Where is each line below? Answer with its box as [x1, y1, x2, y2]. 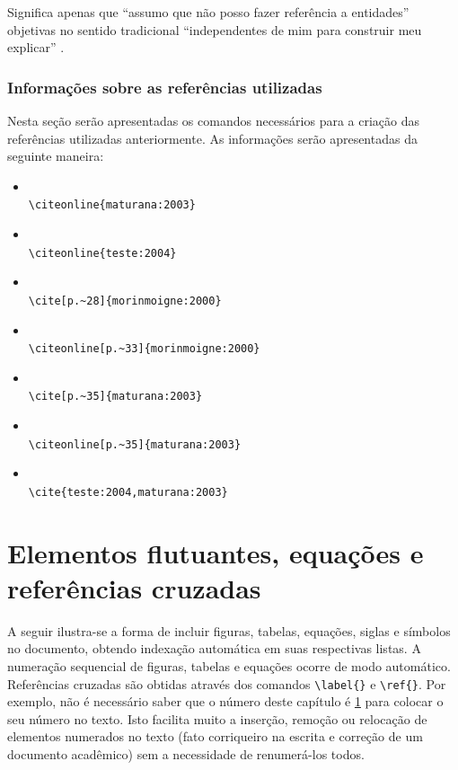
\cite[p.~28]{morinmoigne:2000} [28, 294, 222, 307]
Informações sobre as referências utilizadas [7, 75, 322, 98]
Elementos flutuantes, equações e [7, 534, 424, 571]
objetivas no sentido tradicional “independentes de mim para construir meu [7, 20, 422, 39]
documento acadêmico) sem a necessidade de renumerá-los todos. [7, 745, 365, 764]
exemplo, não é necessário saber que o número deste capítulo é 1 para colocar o [7, 692, 444, 711]
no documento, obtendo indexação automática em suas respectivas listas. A [7, 639, 421, 658]
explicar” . [7, 38, 65, 57]
